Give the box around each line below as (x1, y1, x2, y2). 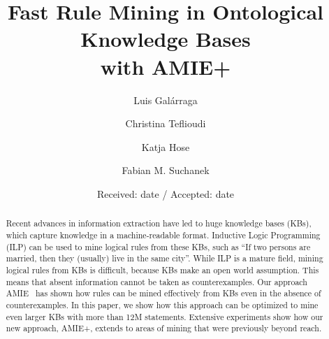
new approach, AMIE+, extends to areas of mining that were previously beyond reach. (6, 322, 322, 334)
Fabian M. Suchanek (122, 163, 210, 178)
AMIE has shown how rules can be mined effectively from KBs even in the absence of (6, 287, 321, 299)
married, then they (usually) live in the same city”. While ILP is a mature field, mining (6, 252, 323, 264)
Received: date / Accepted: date (96, 186, 235, 201)
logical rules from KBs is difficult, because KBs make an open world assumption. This (6, 264, 319, 275)
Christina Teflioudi (125, 116, 206, 131)
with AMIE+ (100, 52, 231, 80)
